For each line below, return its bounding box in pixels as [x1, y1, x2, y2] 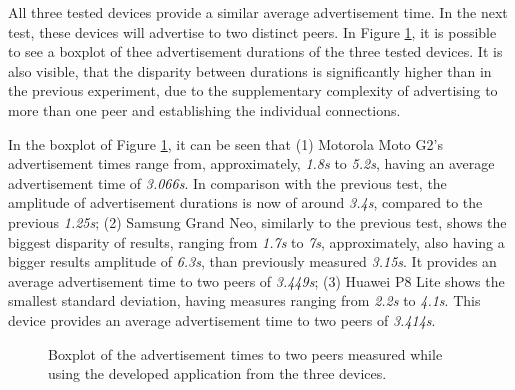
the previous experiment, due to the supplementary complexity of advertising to [8, 80, 498, 101]
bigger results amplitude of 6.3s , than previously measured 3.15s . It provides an [8, 251, 497, 272]
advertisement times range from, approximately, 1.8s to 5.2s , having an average [8, 153, 495, 174]
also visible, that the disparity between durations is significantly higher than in [8, 60, 492, 81]
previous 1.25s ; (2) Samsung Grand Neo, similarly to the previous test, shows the [8, 211, 507, 232]
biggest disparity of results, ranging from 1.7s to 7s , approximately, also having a [8, 231, 505, 252]
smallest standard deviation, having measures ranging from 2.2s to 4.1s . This [8, 290, 481, 311]
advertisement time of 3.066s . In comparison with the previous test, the [8, 172, 447, 193]
